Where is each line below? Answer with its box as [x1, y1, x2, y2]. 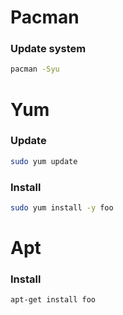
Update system [10, 42, 87, 56]
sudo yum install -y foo [10, 203, 114, 213]
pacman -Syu [10, 64, 60, 75]
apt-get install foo [10, 295, 97, 305]
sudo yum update [10, 156, 78, 166]
